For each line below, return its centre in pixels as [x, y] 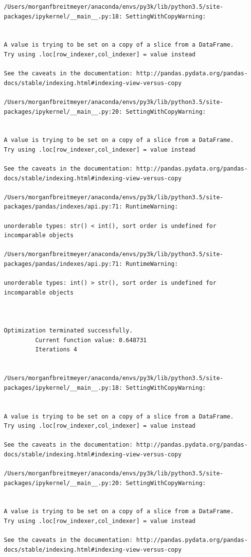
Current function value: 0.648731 [91, 340]
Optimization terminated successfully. [68, 331]
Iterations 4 [56, 350]
